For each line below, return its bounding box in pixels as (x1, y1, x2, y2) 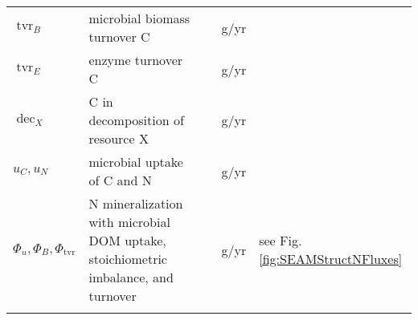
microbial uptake (88, 152, 183, 171)
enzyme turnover (88, 51, 183, 69)
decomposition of (88, 111, 184, 129)
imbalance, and (88, 268, 174, 286)
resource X (88, 129, 149, 148)
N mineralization (88, 194, 183, 213)
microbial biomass (88, 9, 191, 27)
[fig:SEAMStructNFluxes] (259, 249, 403, 268)
